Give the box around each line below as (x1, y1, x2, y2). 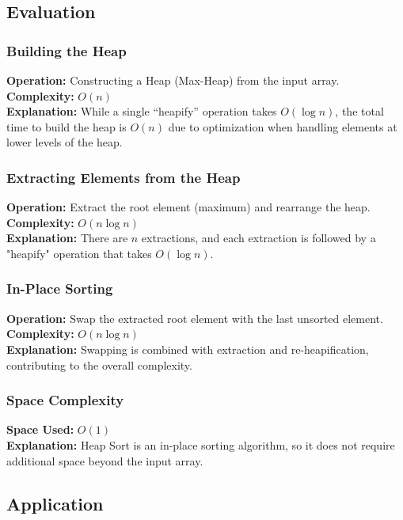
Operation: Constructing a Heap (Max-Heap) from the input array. (6, 72, 340, 88)
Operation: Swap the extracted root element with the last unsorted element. (6, 309, 383, 326)
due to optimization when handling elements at (168, 118, 397, 135)
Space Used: (6, 421, 74, 438)
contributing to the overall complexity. (6, 356, 192, 373)
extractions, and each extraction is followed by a (141, 230, 376, 246)
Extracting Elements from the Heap (6, 167, 241, 187)
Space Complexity (6, 390, 124, 410)
